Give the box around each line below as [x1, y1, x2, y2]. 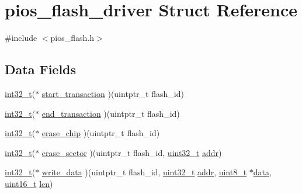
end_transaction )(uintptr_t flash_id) [41, 107, 180, 119]
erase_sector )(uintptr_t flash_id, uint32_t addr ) [41, 146, 222, 158]
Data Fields [5, 60, 77, 78]
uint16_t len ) [5, 177, 53, 189]
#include [5, 32, 37, 44]
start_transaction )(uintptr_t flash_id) [41, 87, 184, 99]
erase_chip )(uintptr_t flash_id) [41, 127, 160, 139]
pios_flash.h [50, 32, 95, 44]
